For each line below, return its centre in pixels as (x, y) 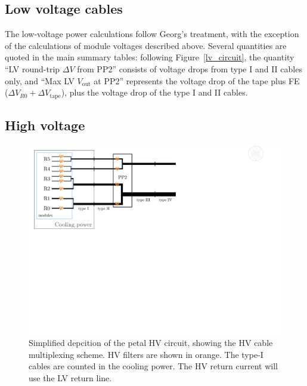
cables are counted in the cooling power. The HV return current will (153, 366)
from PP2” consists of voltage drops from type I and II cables (190, 68)
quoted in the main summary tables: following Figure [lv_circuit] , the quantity (150, 57)
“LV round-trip (32, 68)
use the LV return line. (70, 377)
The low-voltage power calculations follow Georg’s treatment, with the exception (152, 34)
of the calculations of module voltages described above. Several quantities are (146, 45)
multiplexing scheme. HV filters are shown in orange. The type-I (146, 354)
